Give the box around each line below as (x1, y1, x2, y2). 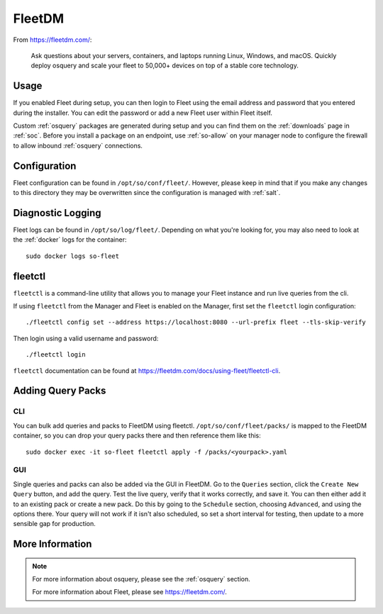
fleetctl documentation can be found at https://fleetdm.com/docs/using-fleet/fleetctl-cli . (13, 366, 281, 375)
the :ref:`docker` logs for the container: (13, 235, 127, 244)
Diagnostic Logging (13, 206, 102, 219)
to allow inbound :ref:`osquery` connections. (13, 141, 143, 150)
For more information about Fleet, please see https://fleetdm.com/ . (32, 588, 227, 596)
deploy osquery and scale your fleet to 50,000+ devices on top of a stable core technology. (30, 61, 299, 70)
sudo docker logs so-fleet (26, 252, 120, 260)
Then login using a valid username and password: (13, 334, 159, 342)
